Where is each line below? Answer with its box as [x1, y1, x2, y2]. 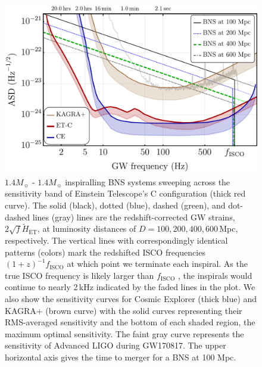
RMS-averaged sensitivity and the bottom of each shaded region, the [5, 316, 255, 328]
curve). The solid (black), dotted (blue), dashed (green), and [5, 199, 226, 211]
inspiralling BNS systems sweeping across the [65, 175, 230, 188]
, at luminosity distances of [37, 222, 136, 235]
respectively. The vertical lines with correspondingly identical [5, 234, 228, 246]
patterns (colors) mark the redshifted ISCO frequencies [5, 245, 205, 258]
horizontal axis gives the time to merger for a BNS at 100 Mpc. [5, 350, 236, 363]
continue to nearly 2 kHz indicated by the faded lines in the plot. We [5, 281, 255, 293]
